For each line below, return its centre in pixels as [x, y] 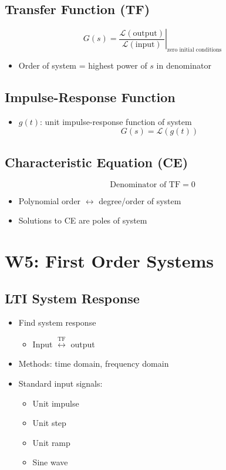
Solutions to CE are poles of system [83, 220]
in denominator [184, 65]
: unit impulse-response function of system [116, 121]
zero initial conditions [194, 50]
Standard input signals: [60, 383]
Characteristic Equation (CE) [97, 162]
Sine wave [50, 462]
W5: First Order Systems [109, 260]
